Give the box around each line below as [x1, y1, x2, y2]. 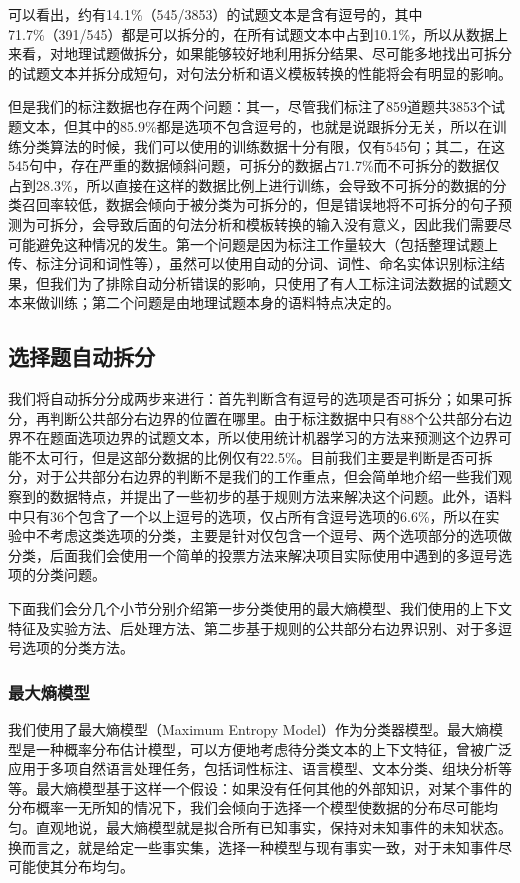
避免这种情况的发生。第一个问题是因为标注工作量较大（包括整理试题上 [35, 233, 498, 254]
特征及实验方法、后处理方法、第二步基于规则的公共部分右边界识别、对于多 [8, 617, 498, 638]
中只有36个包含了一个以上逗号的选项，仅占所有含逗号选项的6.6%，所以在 [8, 505, 486, 526]
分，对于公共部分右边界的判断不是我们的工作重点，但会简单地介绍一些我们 [8, 466, 498, 487]
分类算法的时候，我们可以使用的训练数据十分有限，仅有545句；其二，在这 [21, 135, 505, 156]
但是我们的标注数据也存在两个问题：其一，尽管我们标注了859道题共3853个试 [8, 96, 505, 117]
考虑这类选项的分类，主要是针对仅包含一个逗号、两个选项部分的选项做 [49, 525, 512, 546]
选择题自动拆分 [8, 341, 155, 372]
